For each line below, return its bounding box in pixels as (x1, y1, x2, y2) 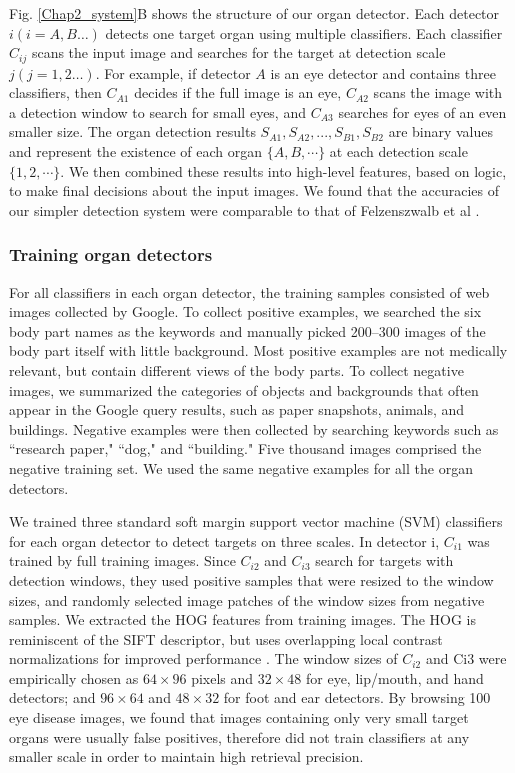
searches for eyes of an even (338, 101, 507, 122)
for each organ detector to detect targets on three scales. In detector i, (9, 530, 440, 551)
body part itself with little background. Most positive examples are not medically (9, 340, 508, 361)
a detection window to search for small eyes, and (9, 101, 306, 122)
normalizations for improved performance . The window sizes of (9, 648, 398, 669)
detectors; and (9, 687, 96, 708)
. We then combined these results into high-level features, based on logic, (60, 160, 507, 181)
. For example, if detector (95, 62, 251, 83)
